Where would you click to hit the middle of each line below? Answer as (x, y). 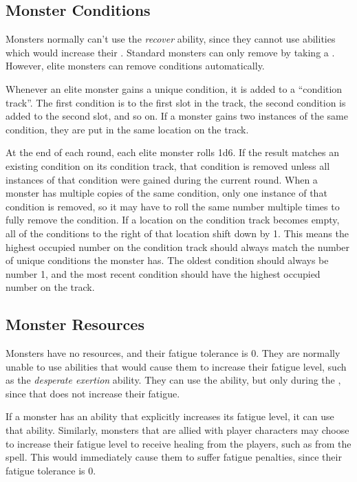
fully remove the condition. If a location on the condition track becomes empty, (173, 220)
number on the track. (50, 287)
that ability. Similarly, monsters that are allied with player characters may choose (177, 430)
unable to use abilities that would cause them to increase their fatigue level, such (176, 366)
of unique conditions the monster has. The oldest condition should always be (167, 260)
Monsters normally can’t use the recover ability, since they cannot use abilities (171, 39)
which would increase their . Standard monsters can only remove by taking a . (170, 52)
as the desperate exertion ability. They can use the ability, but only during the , (173, 380)
